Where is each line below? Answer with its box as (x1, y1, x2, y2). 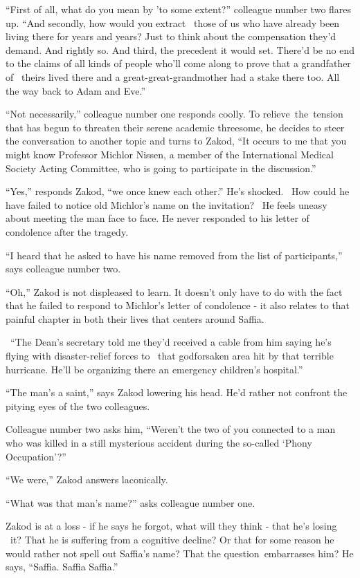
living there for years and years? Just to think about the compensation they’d (6, 29, 336, 44)
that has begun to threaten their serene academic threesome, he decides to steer (6, 120, 345, 134)
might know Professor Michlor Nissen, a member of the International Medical (6, 147, 334, 161)
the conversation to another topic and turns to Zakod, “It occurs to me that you (6, 133, 347, 148)
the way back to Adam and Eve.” (6, 83, 146, 97)
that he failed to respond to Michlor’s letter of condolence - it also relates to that (6, 298, 350, 313)
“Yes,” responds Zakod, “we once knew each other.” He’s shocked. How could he (6, 184, 350, 198)
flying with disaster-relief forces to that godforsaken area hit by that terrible (6, 348, 334, 363)
